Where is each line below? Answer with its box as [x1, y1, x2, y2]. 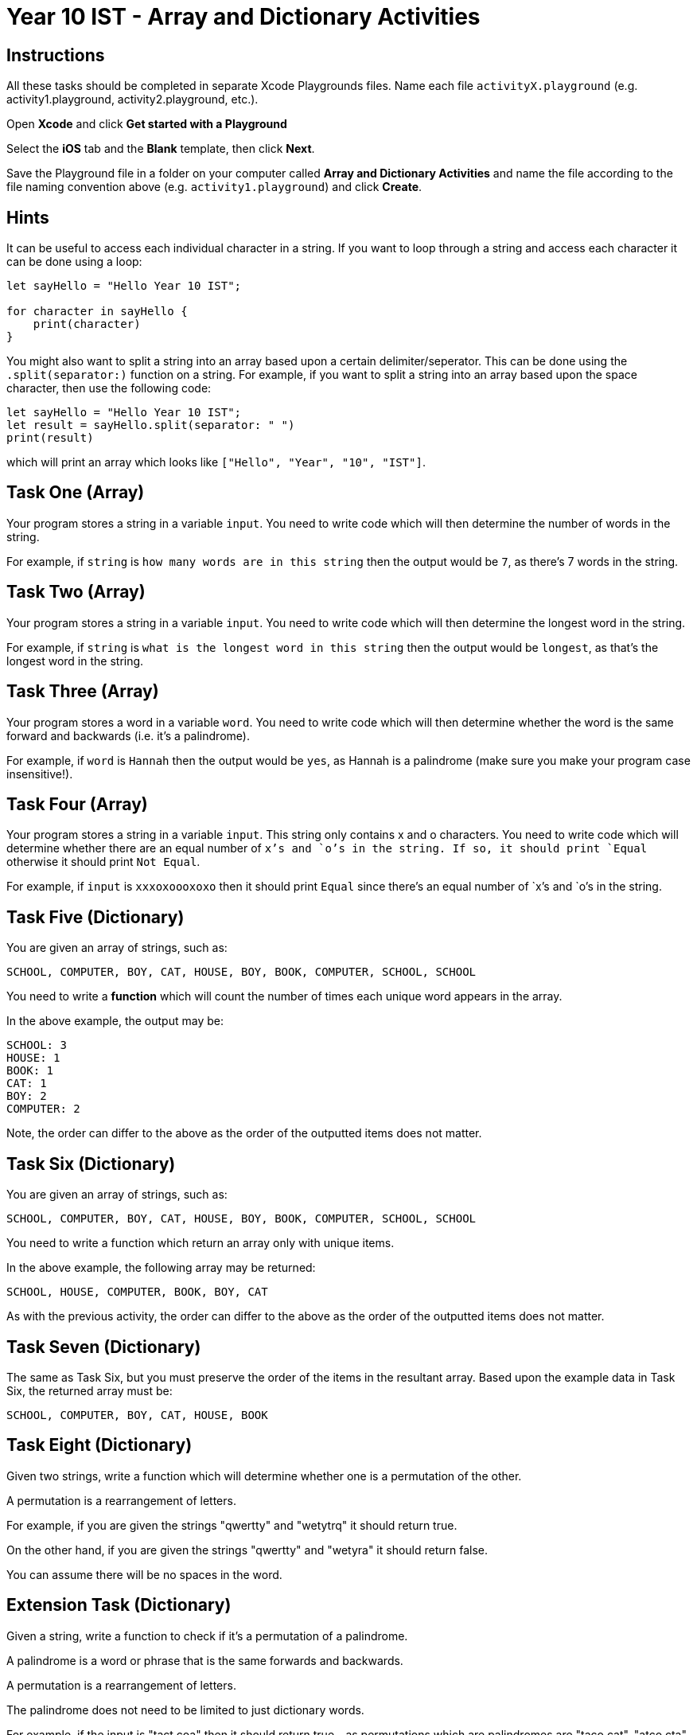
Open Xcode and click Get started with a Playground [6, 117, 287, 131]
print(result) [6, 431, 94, 445]
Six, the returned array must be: [6, 1383, 173, 1398]
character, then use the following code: [6, 381, 212, 396]
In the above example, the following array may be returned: [6, 1261, 316, 1275]
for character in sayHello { [6, 305, 188, 318]
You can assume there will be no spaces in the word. [6, 1567, 282, 1581]
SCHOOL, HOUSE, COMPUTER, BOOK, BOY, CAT [6, 1285, 268, 1299]
